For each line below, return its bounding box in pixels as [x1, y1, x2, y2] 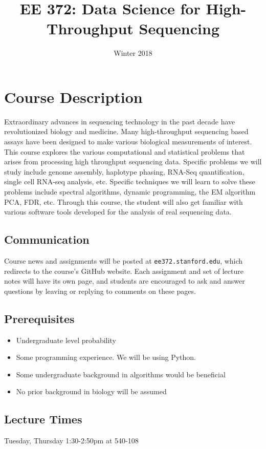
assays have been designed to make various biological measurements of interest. [4, 136, 252, 147]
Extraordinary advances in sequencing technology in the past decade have [4, 116, 235, 126]
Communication [4, 231, 90, 247]
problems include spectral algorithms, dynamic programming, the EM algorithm [4, 186, 256, 197]
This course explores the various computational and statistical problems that [4, 146, 245, 157]
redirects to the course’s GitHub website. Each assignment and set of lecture [4, 265, 243, 276]
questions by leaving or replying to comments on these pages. [4, 285, 196, 296]
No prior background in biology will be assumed [16, 386, 167, 397]
